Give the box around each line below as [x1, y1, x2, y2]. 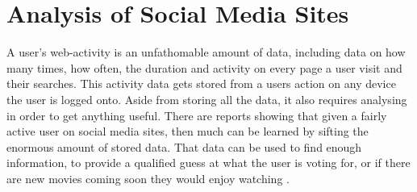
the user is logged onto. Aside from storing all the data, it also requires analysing [6, 90, 407, 107]
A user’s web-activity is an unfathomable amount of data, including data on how [6, 44, 406, 61]
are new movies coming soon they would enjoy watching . [6, 169, 290, 186]
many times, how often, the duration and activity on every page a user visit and [6, 59, 402, 76]
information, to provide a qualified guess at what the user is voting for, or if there [6, 154, 411, 171]
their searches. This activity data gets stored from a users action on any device [6, 75, 396, 92]
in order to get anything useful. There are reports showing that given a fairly [6, 106, 387, 123]
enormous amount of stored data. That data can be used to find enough [6, 138, 362, 155]
